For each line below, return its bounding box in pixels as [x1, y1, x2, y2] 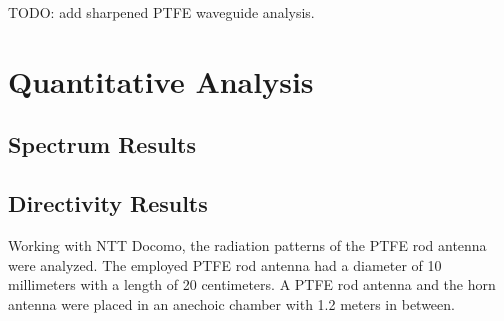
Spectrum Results [8, 129, 196, 160]
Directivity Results [8, 188, 208, 219]
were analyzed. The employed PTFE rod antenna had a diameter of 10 [8, 254, 442, 275]
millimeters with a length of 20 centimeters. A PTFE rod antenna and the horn [8, 274, 496, 295]
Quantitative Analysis [8, 60, 314, 101]
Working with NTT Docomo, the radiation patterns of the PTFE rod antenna [8, 234, 487, 255]
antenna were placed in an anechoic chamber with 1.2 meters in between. [8, 293, 455, 314]
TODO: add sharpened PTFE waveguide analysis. [8, 2, 315, 22]
